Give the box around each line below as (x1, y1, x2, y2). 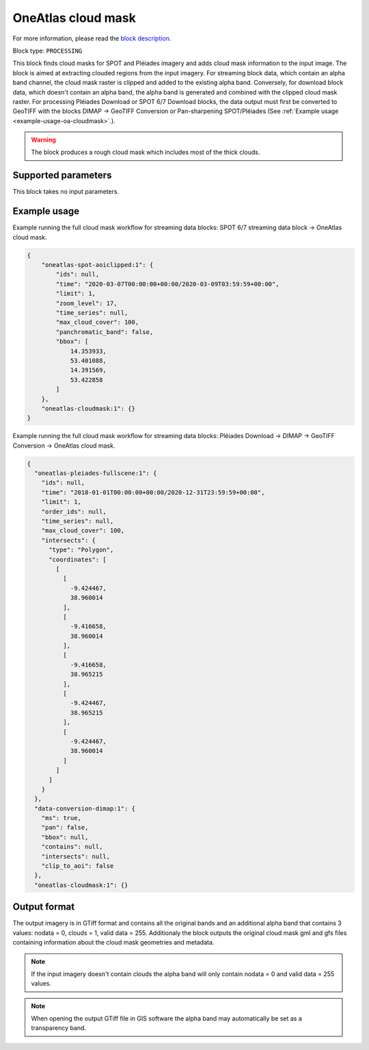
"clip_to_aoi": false (41, 862, 114, 870)
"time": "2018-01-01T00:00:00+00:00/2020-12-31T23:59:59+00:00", (41, 488, 265, 496)
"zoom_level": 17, (55, 299, 118, 307)
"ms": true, (41, 815, 82, 822)
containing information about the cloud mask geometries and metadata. (12, 938, 215, 947)
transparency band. (31, 1024, 87, 1032)
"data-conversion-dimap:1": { (34, 804, 136, 812)
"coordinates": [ (49, 555, 107, 563)
